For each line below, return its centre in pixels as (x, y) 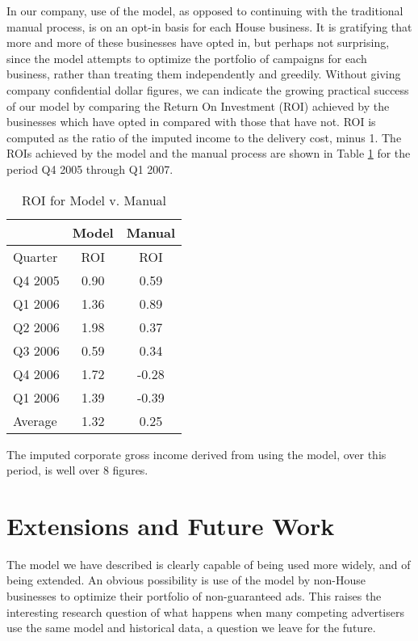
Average (35, 420)
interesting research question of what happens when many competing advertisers (205, 611)
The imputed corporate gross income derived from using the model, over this (196, 454)
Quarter (36, 256)
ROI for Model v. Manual (94, 200)
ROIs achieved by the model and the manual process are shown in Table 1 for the (209, 153)
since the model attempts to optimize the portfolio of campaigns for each (187, 58)
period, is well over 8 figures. (77, 470)
